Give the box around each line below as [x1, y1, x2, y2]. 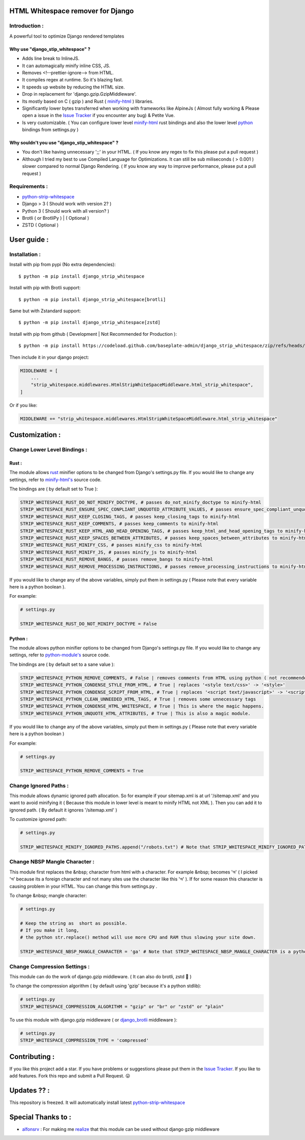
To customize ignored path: [9, 816, 67, 823]
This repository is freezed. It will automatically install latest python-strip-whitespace [9, 1099, 186, 1105]
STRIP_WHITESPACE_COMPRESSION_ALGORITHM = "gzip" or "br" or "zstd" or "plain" [20, 1004, 224, 1009]
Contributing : [9, 1052, 55, 1061]
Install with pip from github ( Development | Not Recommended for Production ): [9, 331, 177, 337]
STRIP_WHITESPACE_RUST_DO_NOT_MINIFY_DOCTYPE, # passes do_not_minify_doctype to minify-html [20, 500, 262, 506]
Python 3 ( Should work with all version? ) [22, 208, 109, 214]
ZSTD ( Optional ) [22, 222, 59, 228]
